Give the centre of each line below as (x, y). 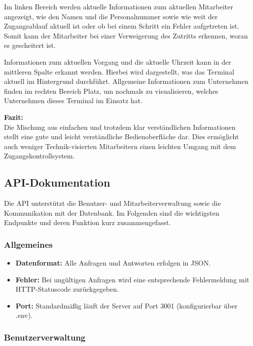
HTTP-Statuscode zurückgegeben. (67, 289)
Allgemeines (28, 244)
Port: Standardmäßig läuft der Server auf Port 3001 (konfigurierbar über (126, 305)
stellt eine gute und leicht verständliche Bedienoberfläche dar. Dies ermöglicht (122, 136)
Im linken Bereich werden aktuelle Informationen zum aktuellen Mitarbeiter (119, 6)
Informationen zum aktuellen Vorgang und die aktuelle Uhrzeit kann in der (118, 61)
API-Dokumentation (57, 182)
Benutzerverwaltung (45, 337)
